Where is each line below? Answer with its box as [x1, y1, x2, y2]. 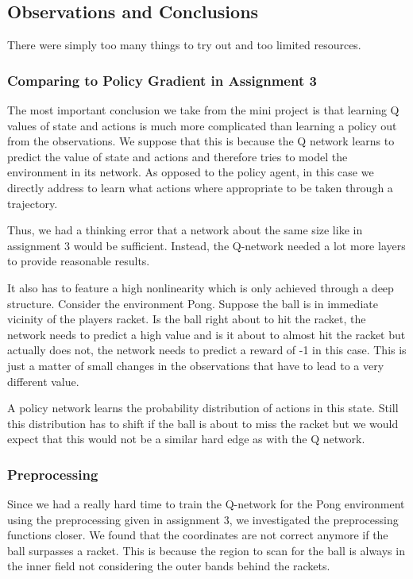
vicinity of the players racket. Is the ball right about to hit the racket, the [7, 311, 366, 327]
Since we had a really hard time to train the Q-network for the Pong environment [7, 496, 405, 512]
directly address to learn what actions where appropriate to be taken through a [7, 179, 393, 195]
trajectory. [7, 195, 58, 211]
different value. [7, 372, 79, 389]
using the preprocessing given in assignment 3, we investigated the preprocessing [7, 511, 399, 527]
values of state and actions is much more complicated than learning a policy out [7, 117, 397, 133]
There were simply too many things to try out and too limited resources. [7, 37, 361, 53]
